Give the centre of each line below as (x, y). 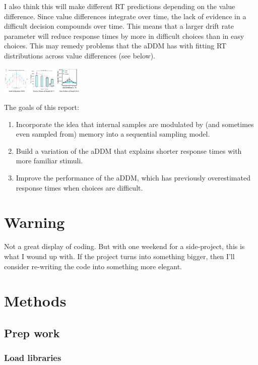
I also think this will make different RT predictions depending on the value (120, 6)
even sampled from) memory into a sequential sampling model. (113, 134)
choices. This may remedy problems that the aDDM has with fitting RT (115, 46)
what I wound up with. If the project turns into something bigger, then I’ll (119, 256)
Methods (35, 301)
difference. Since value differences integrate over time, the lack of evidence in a (125, 16)
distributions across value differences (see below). (80, 55)
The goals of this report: (42, 107)
